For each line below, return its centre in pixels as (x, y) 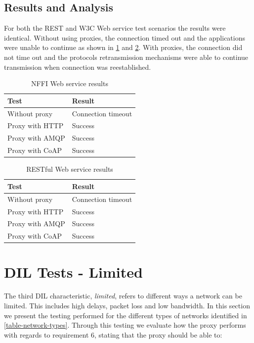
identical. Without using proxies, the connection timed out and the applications (125, 37)
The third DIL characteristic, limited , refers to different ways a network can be (123, 296)
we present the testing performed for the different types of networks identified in (126, 315)
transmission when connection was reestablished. (78, 67)
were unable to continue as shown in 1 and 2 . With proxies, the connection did (123, 47)
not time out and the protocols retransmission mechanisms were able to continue (126, 57)
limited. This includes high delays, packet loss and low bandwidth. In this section (127, 306)
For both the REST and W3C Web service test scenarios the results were (115, 28)
